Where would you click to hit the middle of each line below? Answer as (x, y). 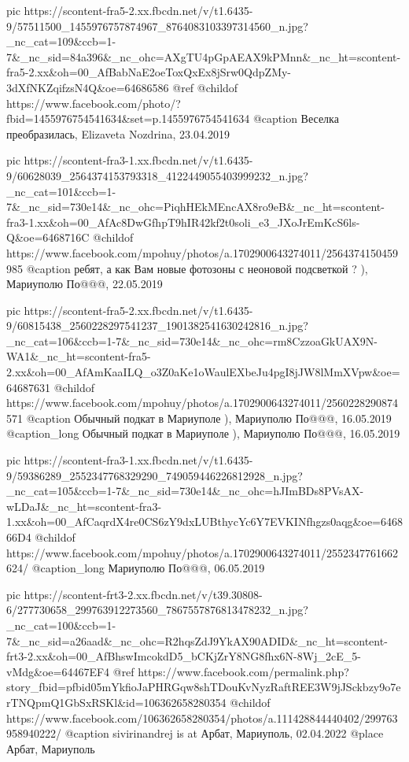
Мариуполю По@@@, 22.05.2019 (85, 284)
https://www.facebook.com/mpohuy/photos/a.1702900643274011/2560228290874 (202, 403)
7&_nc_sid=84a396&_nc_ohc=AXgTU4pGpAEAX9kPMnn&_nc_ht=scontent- (204, 56)
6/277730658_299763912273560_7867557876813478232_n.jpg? (157, 610)
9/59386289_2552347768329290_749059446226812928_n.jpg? (155, 475)
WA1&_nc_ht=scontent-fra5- (79, 356)
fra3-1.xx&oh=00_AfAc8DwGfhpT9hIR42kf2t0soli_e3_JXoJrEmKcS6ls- (183, 222)
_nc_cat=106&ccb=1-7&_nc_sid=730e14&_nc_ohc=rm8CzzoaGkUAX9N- (192, 340)
